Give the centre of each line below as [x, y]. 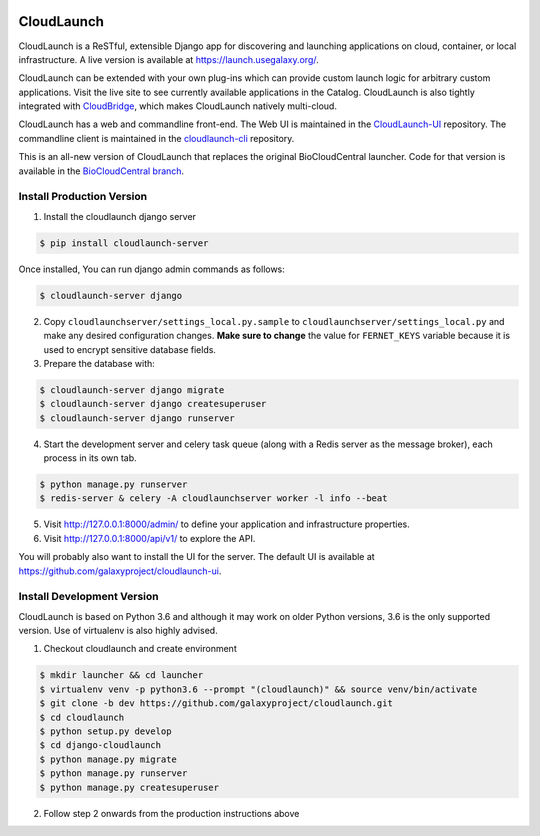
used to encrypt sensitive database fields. [130, 349]
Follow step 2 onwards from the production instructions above [171, 813]
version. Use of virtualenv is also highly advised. [118, 631]
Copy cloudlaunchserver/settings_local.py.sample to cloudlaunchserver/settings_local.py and [274, 321]
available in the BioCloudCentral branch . [101, 171]
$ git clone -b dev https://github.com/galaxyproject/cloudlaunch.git [216, 703]
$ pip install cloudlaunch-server [124, 243]
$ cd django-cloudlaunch [100, 745]
